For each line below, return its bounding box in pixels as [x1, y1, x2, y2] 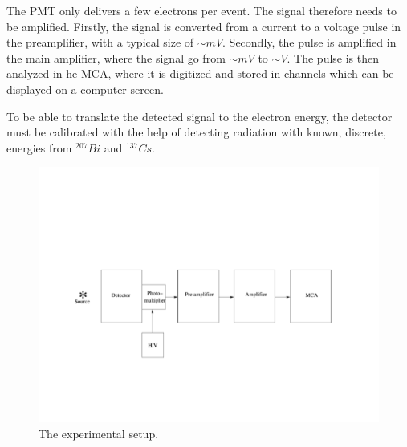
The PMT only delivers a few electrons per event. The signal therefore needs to [6, 2, 397, 18]
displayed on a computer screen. [6, 80, 164, 97]
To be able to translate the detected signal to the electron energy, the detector [6, 108, 393, 124]
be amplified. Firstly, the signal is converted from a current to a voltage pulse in [6, 18, 401, 35]
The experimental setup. [39, 425, 159, 441]
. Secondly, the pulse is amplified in [222, 34, 397, 51]
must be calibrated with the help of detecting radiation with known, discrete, [6, 124, 386, 140]
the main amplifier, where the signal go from [6, 49, 226, 66]
